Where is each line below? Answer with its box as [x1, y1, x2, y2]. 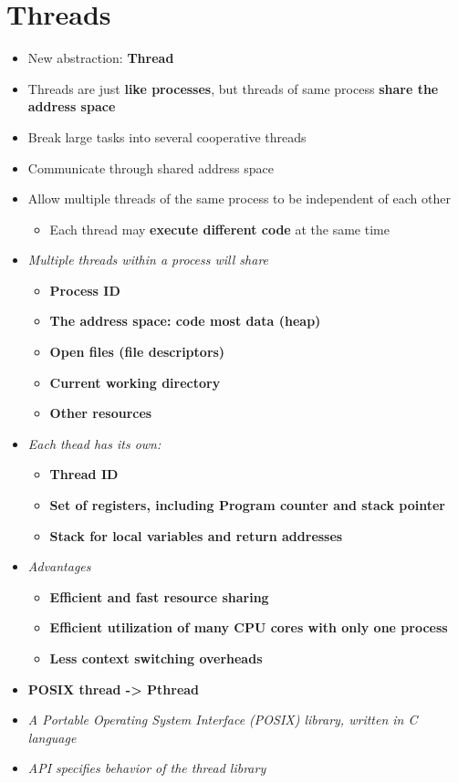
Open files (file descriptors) [49, 342, 225, 361]
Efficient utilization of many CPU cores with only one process [49, 618, 448, 637]
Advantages [27, 557, 91, 576]
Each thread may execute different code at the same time [49, 219, 390, 238]
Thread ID [49, 465, 119, 484]
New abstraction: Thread [27, 48, 174, 68]
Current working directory [49, 372, 221, 391]
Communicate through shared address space [27, 158, 274, 177]
